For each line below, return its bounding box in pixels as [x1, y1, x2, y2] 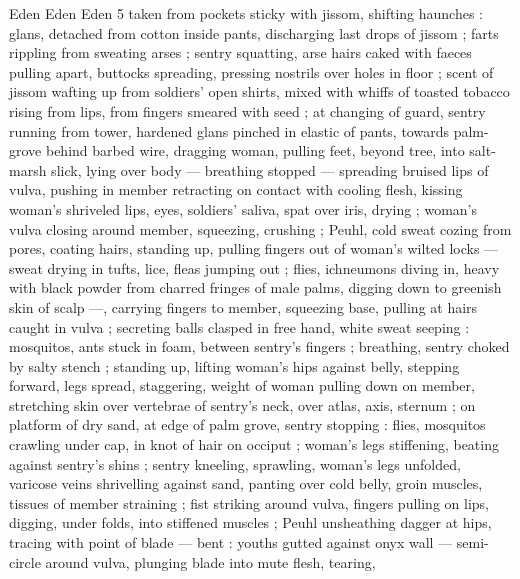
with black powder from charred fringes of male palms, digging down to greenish [9, 277, 502, 298]
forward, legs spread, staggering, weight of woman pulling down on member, [9, 375, 475, 396]
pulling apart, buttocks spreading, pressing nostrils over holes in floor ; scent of [9, 61, 494, 82]
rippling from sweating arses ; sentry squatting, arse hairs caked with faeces [9, 42, 472, 63]
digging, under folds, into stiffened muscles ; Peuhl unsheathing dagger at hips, [9, 512, 492, 533]
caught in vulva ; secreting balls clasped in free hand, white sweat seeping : [9, 316, 470, 337]
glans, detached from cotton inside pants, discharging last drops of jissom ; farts [9, 22, 499, 43]
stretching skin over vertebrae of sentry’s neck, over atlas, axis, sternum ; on [9, 394, 476, 415]
